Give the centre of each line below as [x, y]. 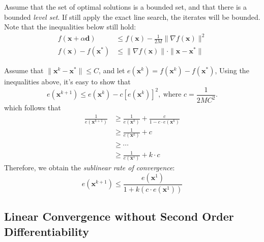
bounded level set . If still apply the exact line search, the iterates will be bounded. [132, 17]
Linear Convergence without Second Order [119, 216]
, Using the [232, 70]
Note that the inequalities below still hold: [70, 27]
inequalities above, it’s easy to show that [67, 82]
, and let [112, 70]
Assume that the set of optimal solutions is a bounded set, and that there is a [126, 7]
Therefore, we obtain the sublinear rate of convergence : [90, 168]
